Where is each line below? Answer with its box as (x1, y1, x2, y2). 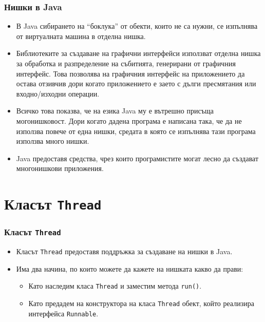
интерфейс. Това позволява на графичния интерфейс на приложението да (16, 68, 245, 79)
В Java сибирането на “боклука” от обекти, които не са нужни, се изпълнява (16, 21, 258, 31)
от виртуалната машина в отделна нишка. (16, 30, 146, 41)
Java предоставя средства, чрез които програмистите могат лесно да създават (16, 153, 259, 163)
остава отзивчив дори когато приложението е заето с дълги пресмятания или (16, 78, 256, 89)
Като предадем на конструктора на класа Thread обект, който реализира (28, 298, 254, 309)
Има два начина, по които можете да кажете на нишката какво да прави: (16, 263, 243, 274)
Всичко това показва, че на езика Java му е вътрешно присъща (16, 105, 214, 116)
